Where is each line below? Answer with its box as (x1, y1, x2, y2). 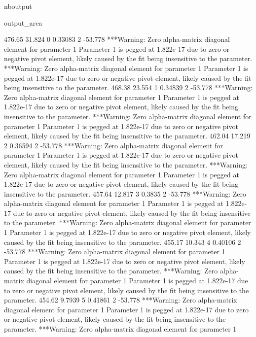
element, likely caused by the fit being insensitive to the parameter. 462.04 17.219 (4, 131, 251, 141)
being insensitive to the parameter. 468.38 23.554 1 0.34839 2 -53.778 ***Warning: (4, 82, 253, 93)
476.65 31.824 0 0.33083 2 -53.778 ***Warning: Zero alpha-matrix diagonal (4, 34, 230, 44)
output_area (4, 17, 42, 28)
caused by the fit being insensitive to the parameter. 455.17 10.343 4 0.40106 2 (4, 236, 241, 247)
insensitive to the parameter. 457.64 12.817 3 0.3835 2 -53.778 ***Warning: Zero (4, 188, 247, 199)
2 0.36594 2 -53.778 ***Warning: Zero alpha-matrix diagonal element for (4, 140, 223, 150)
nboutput (4, 1, 32, 11)
